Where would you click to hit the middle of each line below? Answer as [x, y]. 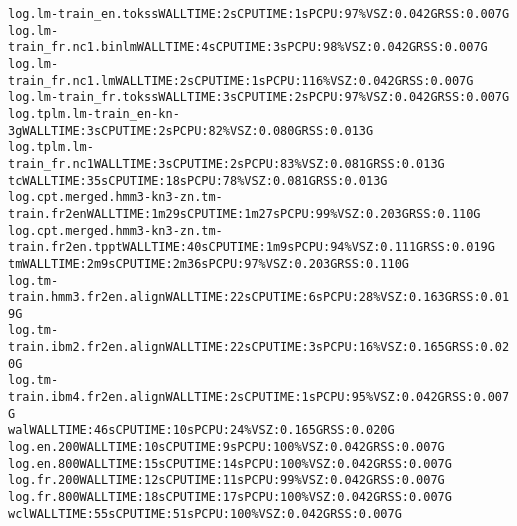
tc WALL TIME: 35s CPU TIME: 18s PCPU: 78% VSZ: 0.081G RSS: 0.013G [198, 180]
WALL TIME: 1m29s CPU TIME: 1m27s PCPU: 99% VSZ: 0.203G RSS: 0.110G [283, 213]
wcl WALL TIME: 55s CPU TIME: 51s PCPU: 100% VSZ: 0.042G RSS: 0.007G [205, 513]
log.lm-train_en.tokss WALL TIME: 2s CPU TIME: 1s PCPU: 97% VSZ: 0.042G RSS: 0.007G [259, 14]
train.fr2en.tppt [65, 247]
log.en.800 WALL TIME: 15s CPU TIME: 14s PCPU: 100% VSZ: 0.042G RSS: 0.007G [230, 463]
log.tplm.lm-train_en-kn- [94, 113]
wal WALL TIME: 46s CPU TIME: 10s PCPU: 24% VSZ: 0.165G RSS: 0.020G [201, 430]
